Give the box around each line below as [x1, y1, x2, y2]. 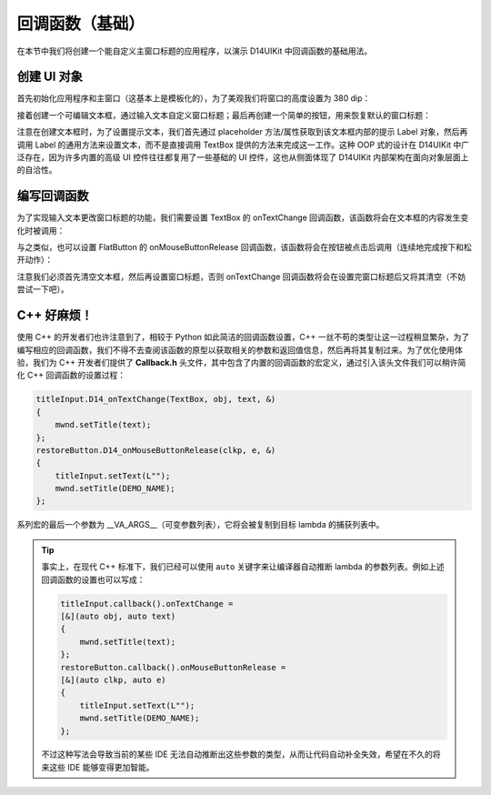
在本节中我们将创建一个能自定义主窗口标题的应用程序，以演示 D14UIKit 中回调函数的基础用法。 [16, 45, 373, 56]
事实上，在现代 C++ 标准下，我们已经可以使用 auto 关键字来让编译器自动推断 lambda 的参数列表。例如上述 [41, 561, 445, 572]
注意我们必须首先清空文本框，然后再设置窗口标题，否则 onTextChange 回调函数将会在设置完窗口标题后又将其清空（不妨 [16, 271, 466, 282]
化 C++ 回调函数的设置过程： [16, 369, 126, 381]
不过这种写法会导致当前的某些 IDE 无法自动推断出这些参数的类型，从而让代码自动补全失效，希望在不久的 [41, 749, 434, 760]
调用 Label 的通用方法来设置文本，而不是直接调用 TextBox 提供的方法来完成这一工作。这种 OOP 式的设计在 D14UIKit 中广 [16, 139, 470, 150]
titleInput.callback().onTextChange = [60, 599, 234, 609]
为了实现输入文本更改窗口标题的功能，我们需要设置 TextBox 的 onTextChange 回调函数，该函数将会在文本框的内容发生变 [16, 212, 469, 223]
